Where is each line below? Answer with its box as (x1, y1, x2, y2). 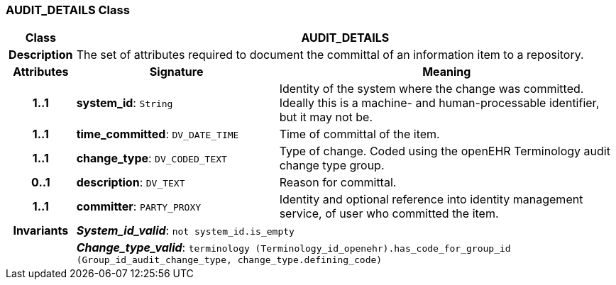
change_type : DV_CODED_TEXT (76, 151, 227, 166)
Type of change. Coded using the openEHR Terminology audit (279, 144, 610, 159)
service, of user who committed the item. (279, 206, 499, 221)
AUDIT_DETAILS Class (6, 3, 130, 17)
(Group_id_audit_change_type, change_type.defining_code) (76, 255, 383, 266)
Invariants (13, 223, 69, 238)
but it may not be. (279, 110, 373, 125)
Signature (149, 65, 204, 79)
